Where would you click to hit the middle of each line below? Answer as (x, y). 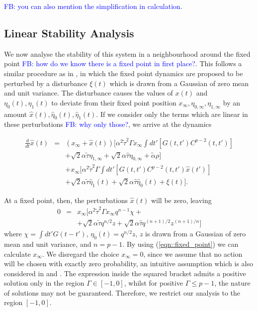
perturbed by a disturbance (46, 83)
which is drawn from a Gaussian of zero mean (179, 83)
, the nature (232, 283)
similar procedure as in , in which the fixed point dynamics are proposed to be (124, 73)
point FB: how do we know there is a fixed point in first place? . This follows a (123, 63)
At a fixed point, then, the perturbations (66, 200)
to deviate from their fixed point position (114, 102)
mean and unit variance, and (48, 244)
